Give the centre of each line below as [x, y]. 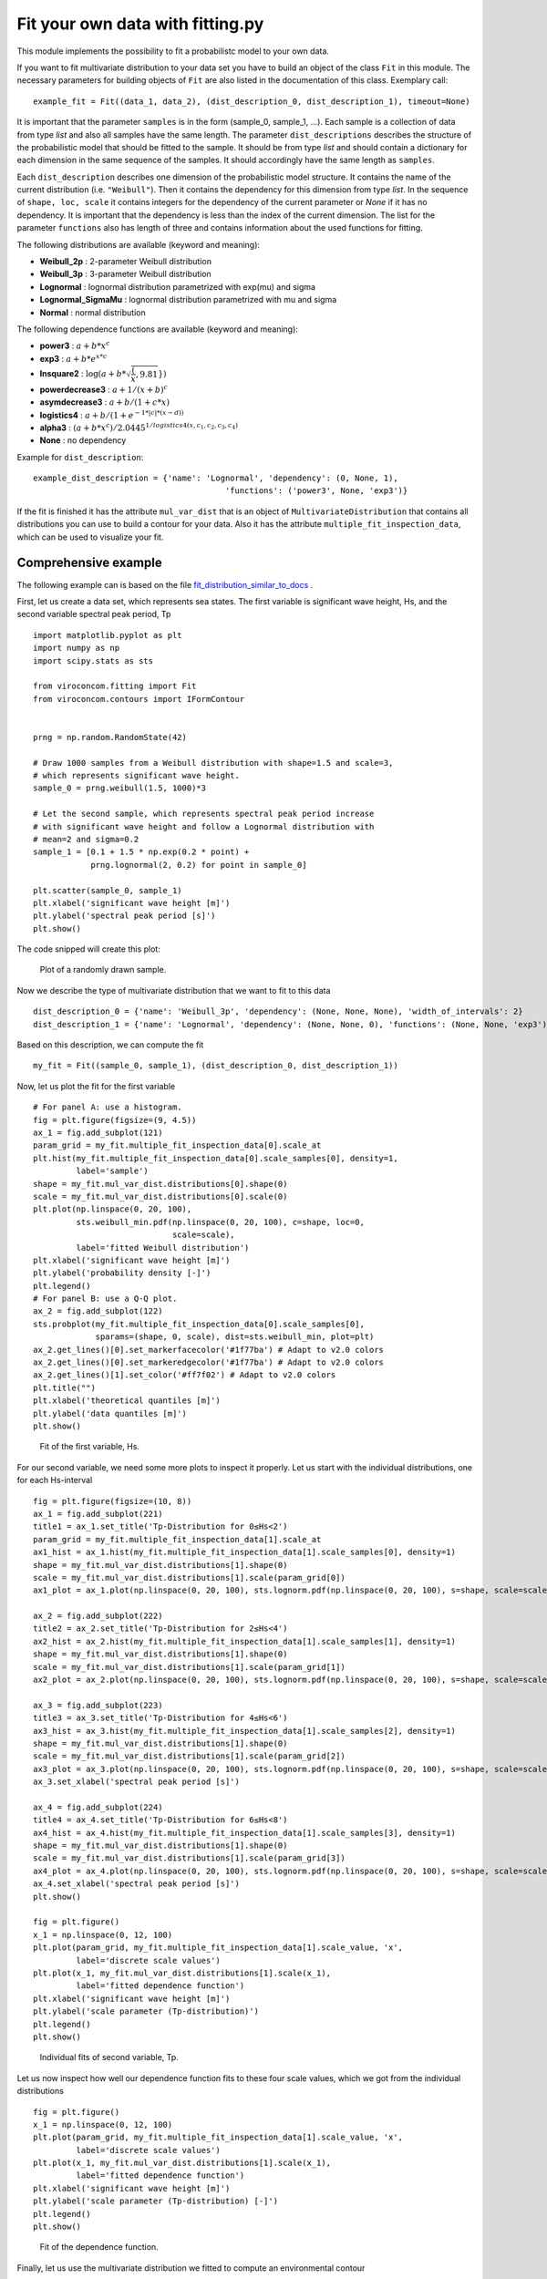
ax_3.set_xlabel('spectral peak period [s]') [137, 1782]
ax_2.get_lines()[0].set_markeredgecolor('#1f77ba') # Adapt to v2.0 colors [209, 1362]
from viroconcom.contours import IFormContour [139, 699]
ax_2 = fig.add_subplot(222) [98, 1616]
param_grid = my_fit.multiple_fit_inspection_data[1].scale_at [177, 1539]
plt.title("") [64, 1387]
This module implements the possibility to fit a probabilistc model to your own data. [173, 51]
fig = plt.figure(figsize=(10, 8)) [113, 1501]
